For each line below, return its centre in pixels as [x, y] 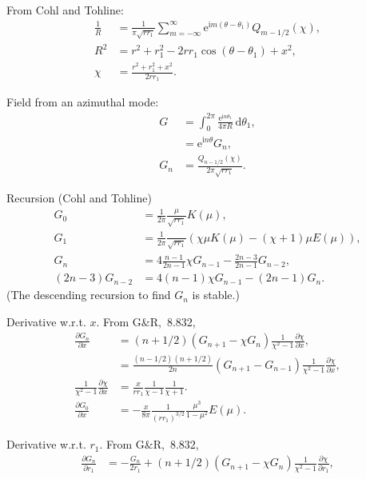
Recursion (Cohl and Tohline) [79, 198]
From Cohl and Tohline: [65, 10]
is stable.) [216, 295]
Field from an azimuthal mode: [83, 102]
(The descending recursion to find [89, 295]
